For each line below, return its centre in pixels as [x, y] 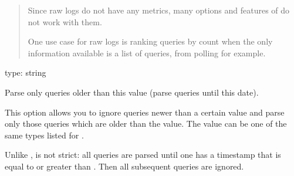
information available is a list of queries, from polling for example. [147, 53]
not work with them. [65, 21]
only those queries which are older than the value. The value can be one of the [146, 123]
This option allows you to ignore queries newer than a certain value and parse [145, 112]
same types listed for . [44, 135]
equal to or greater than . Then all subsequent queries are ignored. [124, 166]
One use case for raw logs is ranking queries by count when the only [150, 41]
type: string [26, 72]
